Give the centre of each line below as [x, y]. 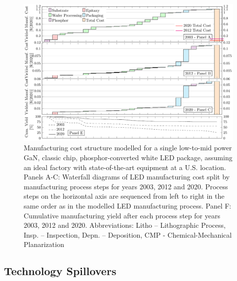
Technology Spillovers [60, 271]
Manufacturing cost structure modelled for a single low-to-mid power [128, 148]
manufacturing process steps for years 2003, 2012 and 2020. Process [126, 186]
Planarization [44, 244]
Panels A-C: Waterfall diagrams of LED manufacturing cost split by [127, 177]
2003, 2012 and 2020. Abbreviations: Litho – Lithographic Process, [125, 225]
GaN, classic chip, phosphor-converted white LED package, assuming [128, 158]
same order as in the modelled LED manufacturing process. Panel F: [128, 205]
